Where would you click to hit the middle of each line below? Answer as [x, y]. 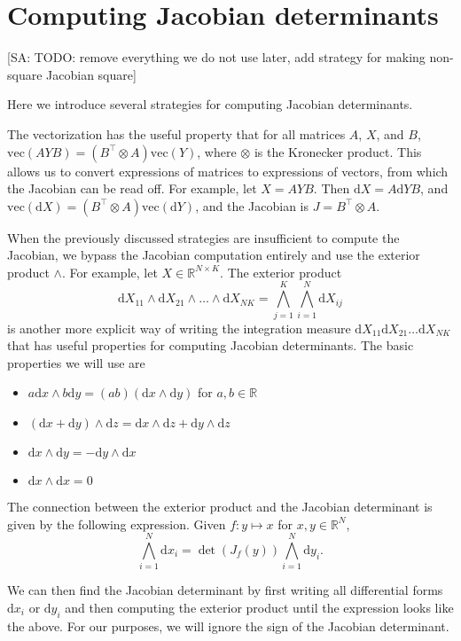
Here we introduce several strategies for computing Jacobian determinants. [210, 104]
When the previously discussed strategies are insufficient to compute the [203, 237]
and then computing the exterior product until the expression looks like [259, 607]
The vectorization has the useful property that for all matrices [176, 133]
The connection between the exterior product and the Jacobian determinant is [220, 506]
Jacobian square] [91, 74]
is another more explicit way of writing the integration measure [179, 328]
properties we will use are [76, 362]
